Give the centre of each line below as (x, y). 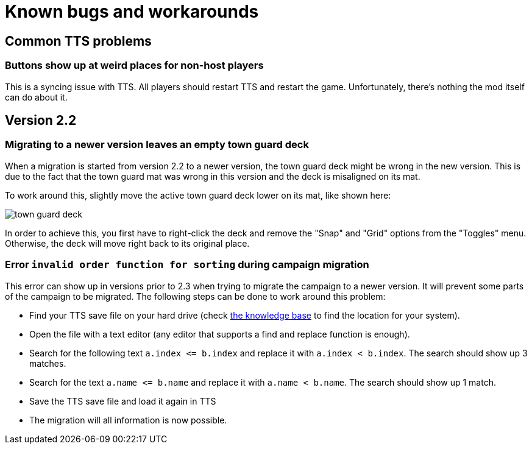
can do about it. (36, 97)
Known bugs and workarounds (132, 12)
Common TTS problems (78, 41)
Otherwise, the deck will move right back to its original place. (127, 243)
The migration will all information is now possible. (128, 420)
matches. (48, 363)
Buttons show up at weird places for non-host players (134, 65)
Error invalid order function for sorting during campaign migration (187, 265)
